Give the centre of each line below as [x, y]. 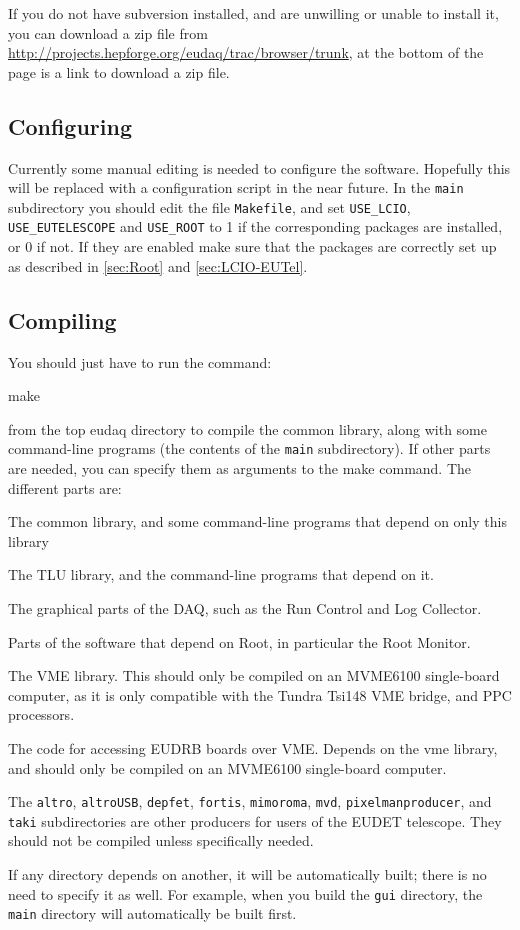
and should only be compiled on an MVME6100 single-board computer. [227, 767]
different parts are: [65, 487]
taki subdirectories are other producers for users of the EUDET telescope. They [255, 820]
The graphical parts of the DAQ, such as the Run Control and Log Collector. [245, 607]
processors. [41, 714]
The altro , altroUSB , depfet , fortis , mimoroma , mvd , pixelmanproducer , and [250, 801]
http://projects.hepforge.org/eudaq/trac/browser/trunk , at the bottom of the [246, 52]
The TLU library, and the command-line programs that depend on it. [221, 574]
